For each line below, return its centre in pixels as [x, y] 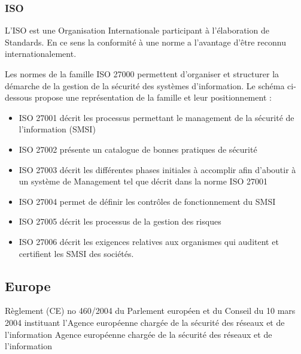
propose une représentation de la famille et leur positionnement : [153, 97]
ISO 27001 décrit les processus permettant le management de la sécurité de [156, 117]
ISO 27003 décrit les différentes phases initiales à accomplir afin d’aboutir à [157, 169]
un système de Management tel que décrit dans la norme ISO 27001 [143, 181]
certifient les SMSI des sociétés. [76, 253]
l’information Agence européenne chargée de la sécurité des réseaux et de [139, 334]
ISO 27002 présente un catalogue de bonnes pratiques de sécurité [138, 149]
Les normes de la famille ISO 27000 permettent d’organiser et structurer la [142, 74]
